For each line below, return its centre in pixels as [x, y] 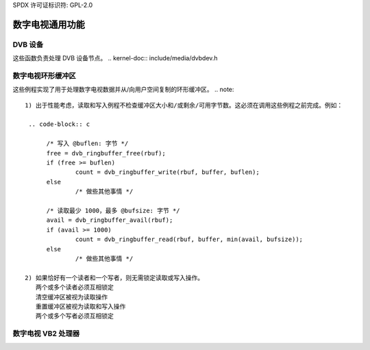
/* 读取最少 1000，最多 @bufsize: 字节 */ [113, 210]
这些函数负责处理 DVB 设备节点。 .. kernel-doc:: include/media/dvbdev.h [115, 58]
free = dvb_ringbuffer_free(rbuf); [106, 153]
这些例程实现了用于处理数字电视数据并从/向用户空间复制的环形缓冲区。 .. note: [123, 90]
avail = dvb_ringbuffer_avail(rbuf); [110, 220]
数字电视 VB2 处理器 [46, 334]
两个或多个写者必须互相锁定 [75, 316]
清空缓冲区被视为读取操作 [72, 297]
